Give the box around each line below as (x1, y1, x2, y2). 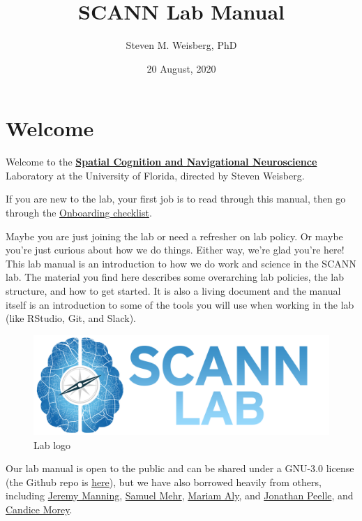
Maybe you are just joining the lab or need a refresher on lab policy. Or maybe (6, 228, 343, 243)
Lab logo (33, 437, 71, 452)
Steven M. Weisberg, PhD (126, 38, 237, 52)
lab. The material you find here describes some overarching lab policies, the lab (6, 270, 345, 284)
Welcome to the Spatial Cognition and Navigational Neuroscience (6, 154, 317, 169)
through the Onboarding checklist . (6, 205, 152, 220)
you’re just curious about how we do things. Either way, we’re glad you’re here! (6, 242, 345, 257)
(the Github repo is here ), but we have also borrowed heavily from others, (6, 474, 322, 489)
